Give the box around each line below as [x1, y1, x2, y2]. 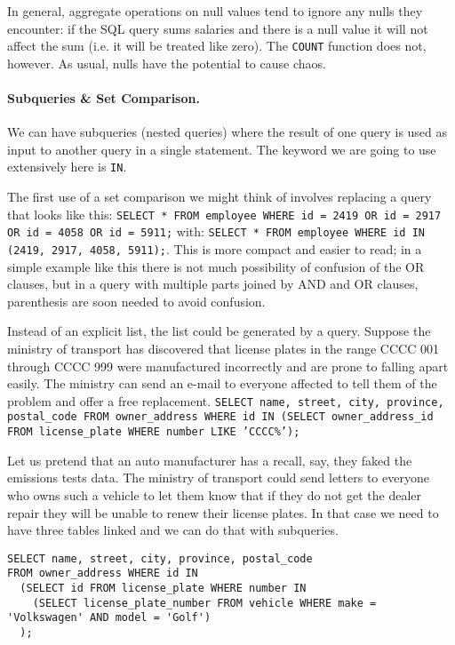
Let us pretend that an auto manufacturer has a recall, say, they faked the [7, 450, 412, 469]
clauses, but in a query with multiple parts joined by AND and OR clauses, [7, 275, 419, 293]
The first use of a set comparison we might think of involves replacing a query [7, 187, 432, 206]
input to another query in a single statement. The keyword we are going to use [7, 139, 436, 158]
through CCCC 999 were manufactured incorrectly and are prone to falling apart [7, 356, 449, 375]
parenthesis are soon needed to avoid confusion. [7, 291, 266, 310]
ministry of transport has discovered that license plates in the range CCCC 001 [7, 339, 439, 358]
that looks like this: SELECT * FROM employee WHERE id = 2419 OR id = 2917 [7, 204, 442, 223]
